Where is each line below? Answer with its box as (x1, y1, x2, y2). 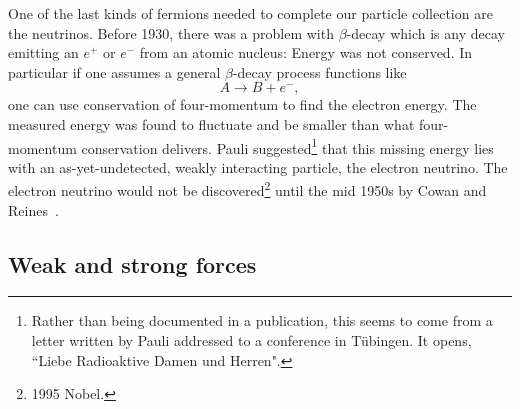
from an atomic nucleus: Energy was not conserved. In (139, 42, 473, 63)
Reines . (8, 199, 59, 220)
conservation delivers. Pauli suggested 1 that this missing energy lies (81, 134, 494, 158)
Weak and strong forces (8, 248, 257, 279)
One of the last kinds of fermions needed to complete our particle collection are (8, 3, 493, 23)
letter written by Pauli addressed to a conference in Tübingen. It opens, (31, 330, 472, 351)
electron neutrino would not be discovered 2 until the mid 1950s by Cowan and (8, 177, 487, 201)
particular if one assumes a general (8, 61, 221, 82)
